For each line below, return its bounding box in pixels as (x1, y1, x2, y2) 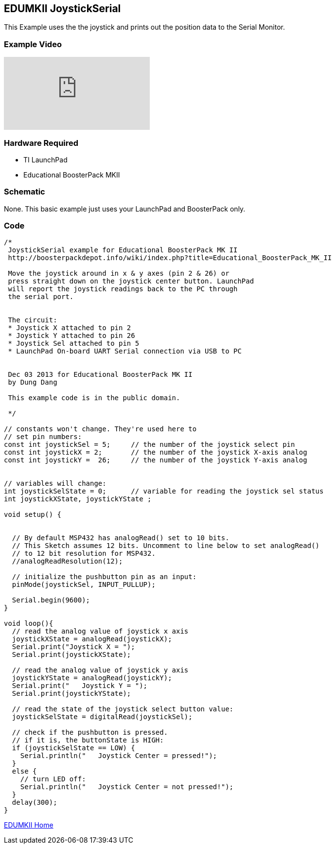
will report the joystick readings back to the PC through (8, 285, 238, 293)
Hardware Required (4, 138, 79, 148)
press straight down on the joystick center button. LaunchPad (8, 277, 254, 285)
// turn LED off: (20, 775, 86, 783)
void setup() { (4, 511, 62, 519)
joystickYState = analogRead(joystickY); (12, 674, 172, 682)
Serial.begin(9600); (12, 596, 90, 604)
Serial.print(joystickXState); (12, 651, 131, 659)
